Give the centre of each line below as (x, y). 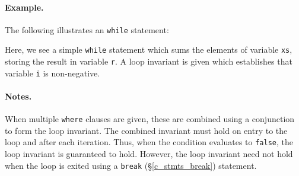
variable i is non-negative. (53, 73)
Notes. (18, 96)
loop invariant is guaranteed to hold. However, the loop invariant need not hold (149, 154)
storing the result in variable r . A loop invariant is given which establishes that (149, 61)
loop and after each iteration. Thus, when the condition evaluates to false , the (149, 142)
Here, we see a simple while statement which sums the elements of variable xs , (149, 49)
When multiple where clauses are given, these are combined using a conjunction (150, 119)
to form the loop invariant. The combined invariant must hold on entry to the (146, 130)
